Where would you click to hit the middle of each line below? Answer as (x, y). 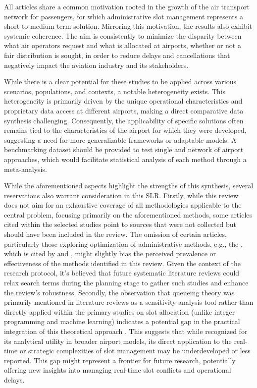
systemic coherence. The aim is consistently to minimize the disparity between (123, 35)
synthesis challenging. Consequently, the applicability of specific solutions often (124, 120)
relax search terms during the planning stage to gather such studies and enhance (126, 283)
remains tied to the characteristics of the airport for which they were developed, (125, 130)
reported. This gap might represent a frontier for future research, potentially (120, 360)
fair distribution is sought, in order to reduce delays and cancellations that (117, 55)
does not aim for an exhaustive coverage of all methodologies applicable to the (123, 205)
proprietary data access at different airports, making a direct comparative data (124, 110)
